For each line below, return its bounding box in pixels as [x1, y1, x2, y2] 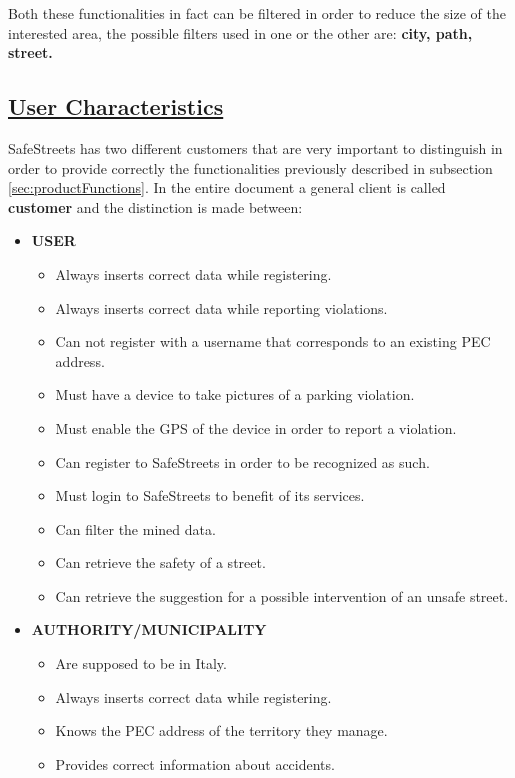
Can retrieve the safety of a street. [55, 552, 266, 573]
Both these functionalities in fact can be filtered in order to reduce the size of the [8, 3, 506, 23]
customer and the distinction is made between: [8, 196, 303, 217]
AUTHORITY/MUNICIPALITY [31, 619, 267, 640]
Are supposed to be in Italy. [55, 653, 227, 674]
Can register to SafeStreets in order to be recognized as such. [55, 451, 430, 472]
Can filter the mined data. [55, 518, 216, 539]
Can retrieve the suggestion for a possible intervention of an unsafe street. [55, 585, 509, 606]
